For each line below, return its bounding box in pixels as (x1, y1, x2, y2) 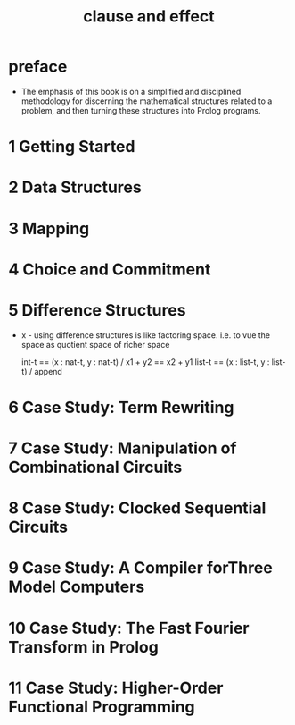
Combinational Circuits (8, 458, 183, 477)
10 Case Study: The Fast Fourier (8, 618, 250, 638)
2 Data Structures (8, 177, 142, 198)
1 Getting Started (8, 137, 135, 157)
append (34, 366, 63, 376)
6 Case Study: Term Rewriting (8, 397, 234, 417)
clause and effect (83, 6, 215, 27)
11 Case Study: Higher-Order (8, 678, 224, 698)
